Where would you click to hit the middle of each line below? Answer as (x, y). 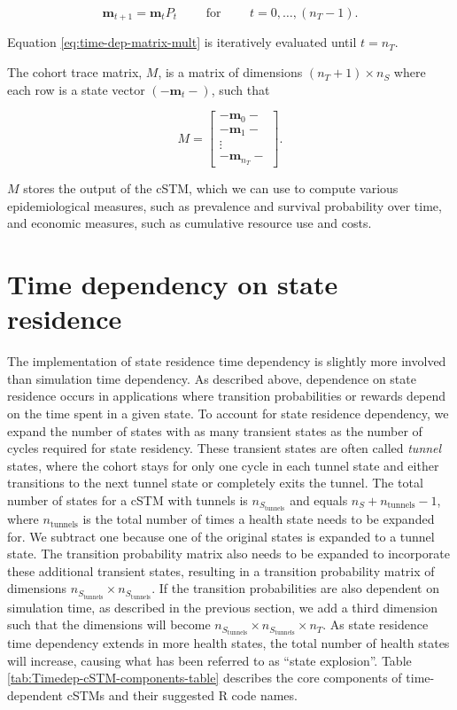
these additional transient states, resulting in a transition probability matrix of (221, 570)
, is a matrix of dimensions (230, 72)
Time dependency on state (173, 284)
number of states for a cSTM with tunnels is (128, 499)
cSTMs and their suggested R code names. (182, 695)
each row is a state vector (76, 89)
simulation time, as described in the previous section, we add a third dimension (222, 607)
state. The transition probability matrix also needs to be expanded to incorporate (228, 554)
